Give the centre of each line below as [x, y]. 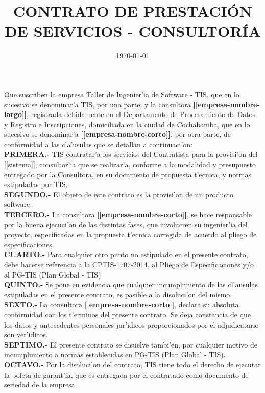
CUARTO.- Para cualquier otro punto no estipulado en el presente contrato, [126, 254]
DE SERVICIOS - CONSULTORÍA [133, 31]
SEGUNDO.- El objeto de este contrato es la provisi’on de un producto [119, 194]
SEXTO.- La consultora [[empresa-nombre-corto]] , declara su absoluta [122, 304]
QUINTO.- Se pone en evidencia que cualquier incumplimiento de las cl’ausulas [131, 284]
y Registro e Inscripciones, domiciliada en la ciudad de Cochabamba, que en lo [127, 124]
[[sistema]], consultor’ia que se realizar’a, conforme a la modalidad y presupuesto [130, 164]
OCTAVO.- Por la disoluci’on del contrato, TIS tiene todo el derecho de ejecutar [132, 364]
